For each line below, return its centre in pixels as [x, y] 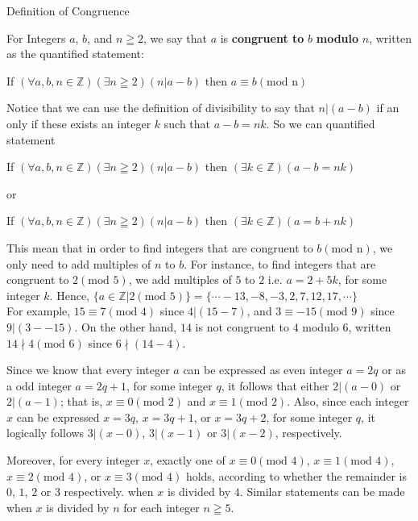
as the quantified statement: [75, 54]
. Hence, [69, 295]
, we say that [175, 38]
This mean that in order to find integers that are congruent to [160, 247]
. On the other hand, [126, 326]
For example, [39, 311]
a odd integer [39, 385]
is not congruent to [242, 326]
